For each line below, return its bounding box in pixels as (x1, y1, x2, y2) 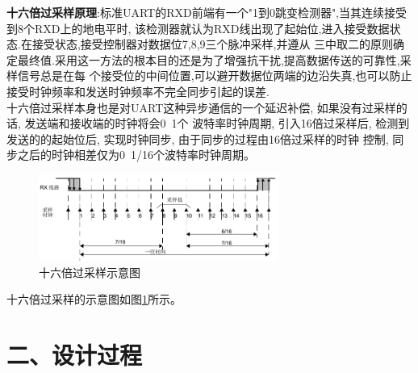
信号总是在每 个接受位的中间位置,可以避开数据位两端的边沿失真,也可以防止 (17, 67, 412, 84)
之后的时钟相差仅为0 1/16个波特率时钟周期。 (17, 146, 255, 163)
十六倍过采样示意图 (39, 263, 140, 280)
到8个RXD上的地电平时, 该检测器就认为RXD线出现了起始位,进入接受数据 (6, 19, 390, 36)
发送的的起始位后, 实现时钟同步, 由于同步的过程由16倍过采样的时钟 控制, (6, 130, 389, 147)
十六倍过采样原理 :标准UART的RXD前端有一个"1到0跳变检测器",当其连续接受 (6, 4, 408, 20)
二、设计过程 (6, 338, 143, 371)
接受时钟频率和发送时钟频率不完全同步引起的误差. (6, 82, 270, 99)
